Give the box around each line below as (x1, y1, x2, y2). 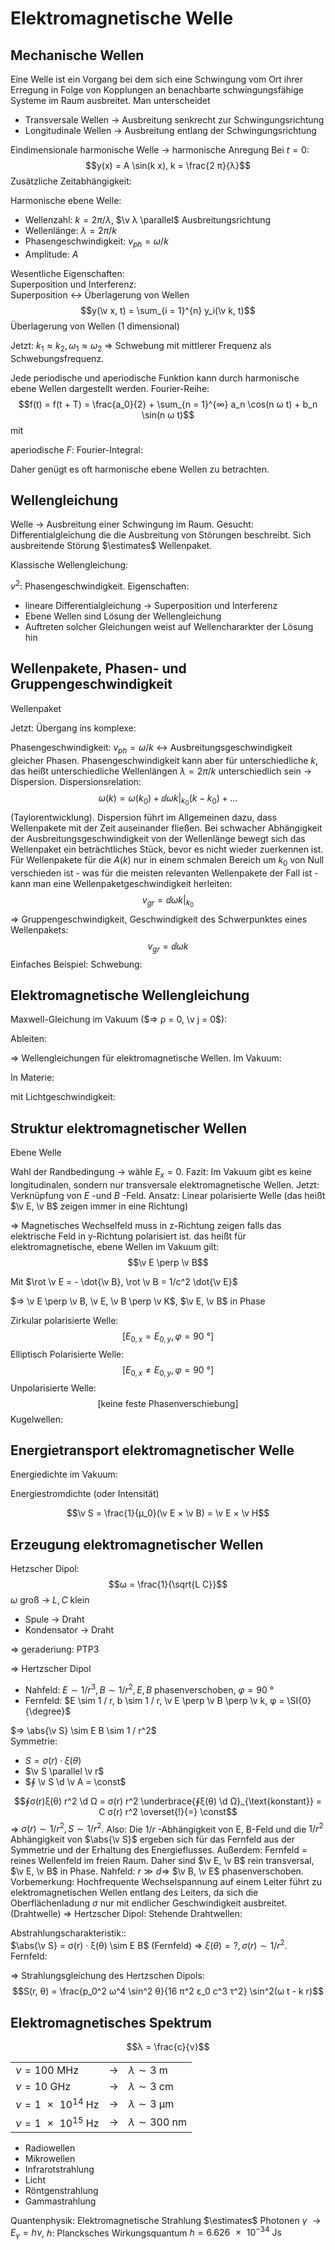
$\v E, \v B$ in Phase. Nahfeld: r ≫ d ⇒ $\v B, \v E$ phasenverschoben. (10, 1865, 304, 1877)
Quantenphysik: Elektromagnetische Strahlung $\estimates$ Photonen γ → (10, 2214, 322, 2226)
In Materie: (10, 1072, 55, 1084)
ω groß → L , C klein (10, 1594, 90, 1606)
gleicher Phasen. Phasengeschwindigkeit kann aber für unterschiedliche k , (10, 754, 319, 766)
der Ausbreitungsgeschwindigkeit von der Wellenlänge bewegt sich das (10, 832, 306, 844)
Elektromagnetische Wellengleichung (10, 987, 250, 1004)
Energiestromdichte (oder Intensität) (10, 1488, 160, 1500)
